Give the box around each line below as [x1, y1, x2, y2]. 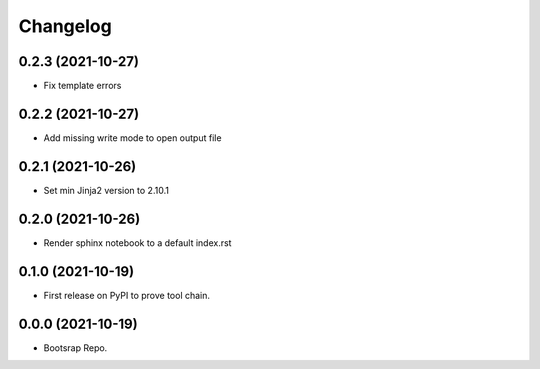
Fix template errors [43, 80, 122, 92]
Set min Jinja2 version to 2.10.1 [43, 184, 170, 196]
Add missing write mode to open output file [43, 131, 222, 144]
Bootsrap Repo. [43, 341, 108, 354]
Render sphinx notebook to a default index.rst [43, 236, 232, 249]
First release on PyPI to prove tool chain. [43, 289, 210, 301]
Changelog [18, 15, 112, 37]
